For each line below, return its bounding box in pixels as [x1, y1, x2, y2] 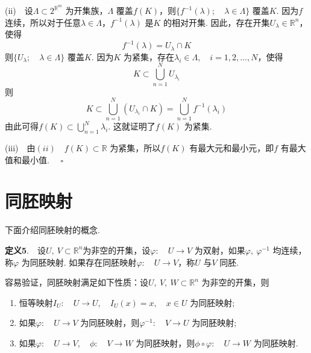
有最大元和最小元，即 [189, 142, 274, 154]
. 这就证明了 [108, 120, 155, 133]
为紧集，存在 [123, 50, 174, 63]
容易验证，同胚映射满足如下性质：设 [5, 276, 148, 289]
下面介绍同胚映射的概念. [5, 223, 100, 236]
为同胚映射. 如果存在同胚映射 [21, 255, 137, 268]
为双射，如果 [194, 243, 245, 256]
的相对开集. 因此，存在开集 [163, 16, 270, 28]
